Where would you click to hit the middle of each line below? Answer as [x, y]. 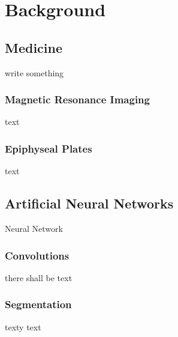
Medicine [34, 47]
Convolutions [37, 255]
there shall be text [39, 277]
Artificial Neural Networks [89, 203]
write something [34, 72]
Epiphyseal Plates [49, 148]
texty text [23, 326]
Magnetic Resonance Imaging [77, 99]
